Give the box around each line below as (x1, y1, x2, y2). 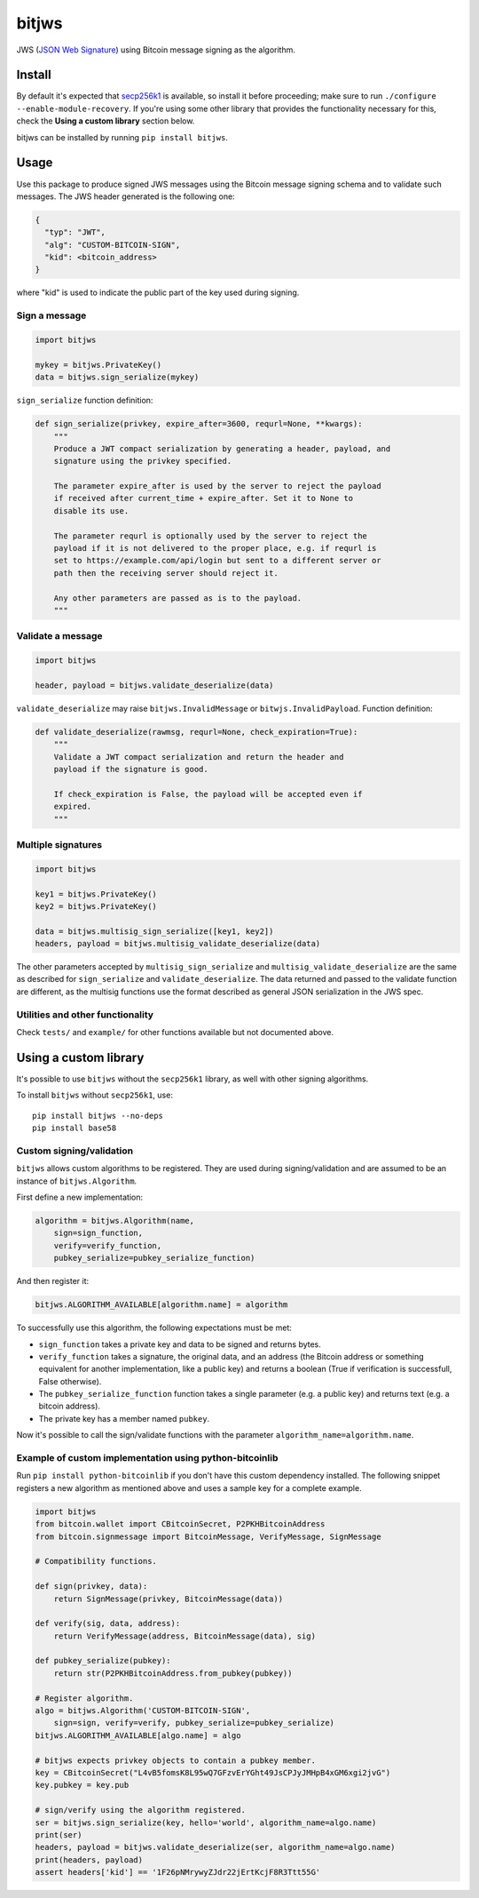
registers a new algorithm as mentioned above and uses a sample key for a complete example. (16, 1482, 363, 1493)
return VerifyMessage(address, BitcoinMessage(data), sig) (53, 1631, 317, 1641)
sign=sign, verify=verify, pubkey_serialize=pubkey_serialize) (53, 1718, 335, 1728)
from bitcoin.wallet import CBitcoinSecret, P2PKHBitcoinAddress (35, 1519, 326, 1529)
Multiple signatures (16, 838, 102, 850)
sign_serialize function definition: (16, 395, 153, 406)
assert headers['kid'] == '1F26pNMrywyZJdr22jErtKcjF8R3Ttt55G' (35, 1867, 321, 1878)
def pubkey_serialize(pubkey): (35, 1655, 172, 1666)
